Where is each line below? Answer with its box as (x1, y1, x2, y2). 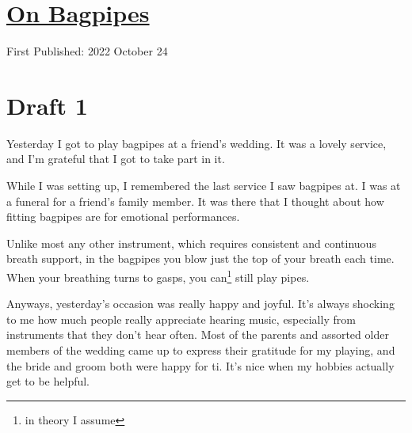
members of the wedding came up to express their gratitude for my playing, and (6, 342, 395, 359)
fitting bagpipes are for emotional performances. (6, 208, 240, 225)
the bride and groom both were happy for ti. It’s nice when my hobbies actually (6, 357, 395, 374)
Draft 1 (6, 89, 88, 121)
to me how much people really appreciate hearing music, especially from (6, 310, 356, 327)
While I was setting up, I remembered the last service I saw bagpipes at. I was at (6, 177, 401, 194)
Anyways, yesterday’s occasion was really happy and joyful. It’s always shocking (6, 295, 395, 312)
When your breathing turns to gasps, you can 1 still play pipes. (6, 267, 310, 285)
